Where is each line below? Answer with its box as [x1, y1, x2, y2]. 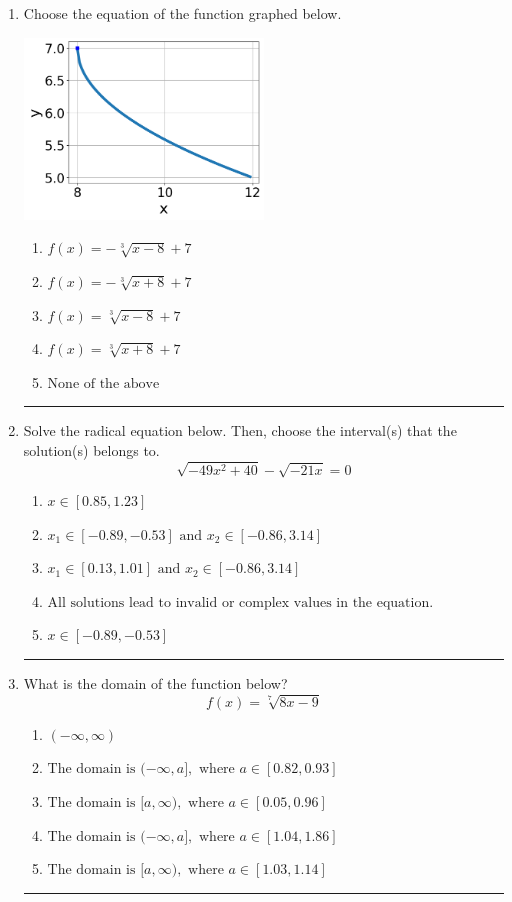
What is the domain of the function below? [23, 673, 288, 694]
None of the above [47, 376, 160, 391]
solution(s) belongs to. [23, 439, 160, 460]
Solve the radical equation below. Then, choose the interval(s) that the [23, 420, 457, 441]
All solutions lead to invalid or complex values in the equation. [47, 595, 434, 610]
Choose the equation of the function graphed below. [23, 3, 342, 23]
